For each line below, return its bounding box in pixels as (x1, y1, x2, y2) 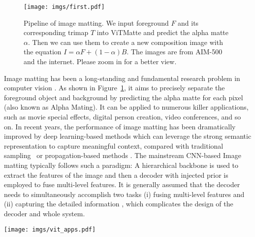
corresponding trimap (24, 27, 89, 38)
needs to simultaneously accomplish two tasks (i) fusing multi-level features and (4, 189, 245, 199)
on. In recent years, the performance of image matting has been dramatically (4, 121, 236, 131)
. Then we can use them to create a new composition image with (28, 37, 223, 47)
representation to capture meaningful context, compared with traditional (4, 140, 223, 151)
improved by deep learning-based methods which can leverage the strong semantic (4, 131, 252, 141)
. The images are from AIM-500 (127, 46, 223, 57)
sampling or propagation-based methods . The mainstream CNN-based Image (4, 150, 241, 160)
